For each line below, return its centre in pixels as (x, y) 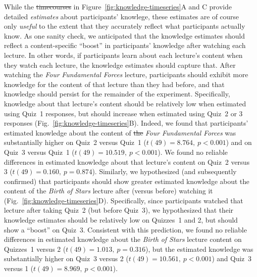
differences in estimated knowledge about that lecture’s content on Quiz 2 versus (127, 162)
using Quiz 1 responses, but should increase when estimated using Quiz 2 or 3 (123, 113)
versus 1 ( (19, 268)
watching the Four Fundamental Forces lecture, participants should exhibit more (126, 74)
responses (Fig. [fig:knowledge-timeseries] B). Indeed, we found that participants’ (126, 123)
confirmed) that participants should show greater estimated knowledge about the (127, 181)
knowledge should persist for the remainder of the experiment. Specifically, (117, 94)
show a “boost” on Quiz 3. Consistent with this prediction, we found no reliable (126, 229)
